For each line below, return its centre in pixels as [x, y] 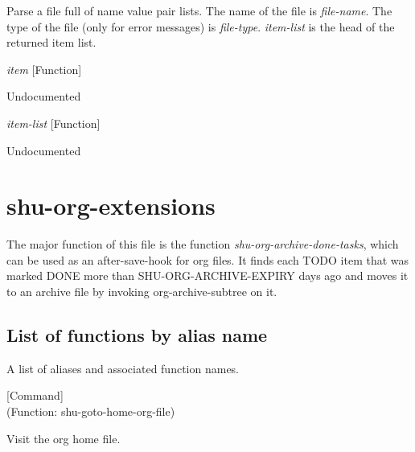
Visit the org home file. [64, 438]
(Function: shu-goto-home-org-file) [91, 411]
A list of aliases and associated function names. [123, 368]
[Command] [35, 395]
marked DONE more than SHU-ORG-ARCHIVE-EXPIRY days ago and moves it [207, 275]
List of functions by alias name [137, 335]
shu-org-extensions [111, 205]
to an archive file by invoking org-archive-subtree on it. [142, 292]
